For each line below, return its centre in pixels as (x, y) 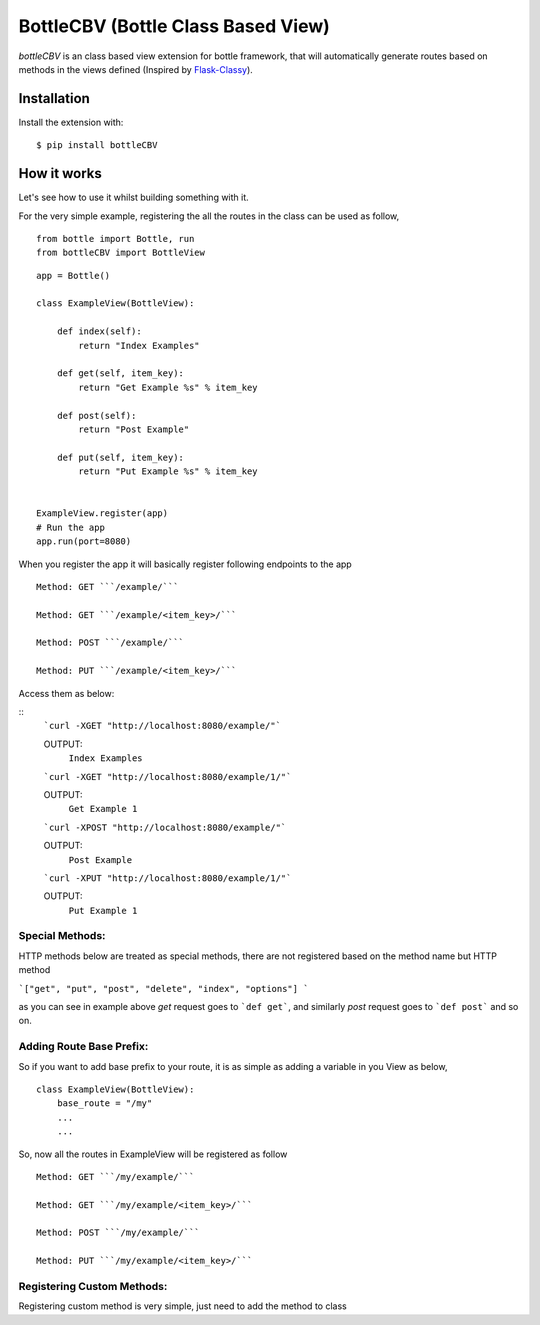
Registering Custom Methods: (93, 1287)
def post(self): (96, 415)
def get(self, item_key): (120, 373)
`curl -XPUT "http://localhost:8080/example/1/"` (167, 878)
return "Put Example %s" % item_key (168, 471)
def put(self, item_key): (120, 457)
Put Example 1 (103, 910)
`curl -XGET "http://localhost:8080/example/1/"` (167, 776)
